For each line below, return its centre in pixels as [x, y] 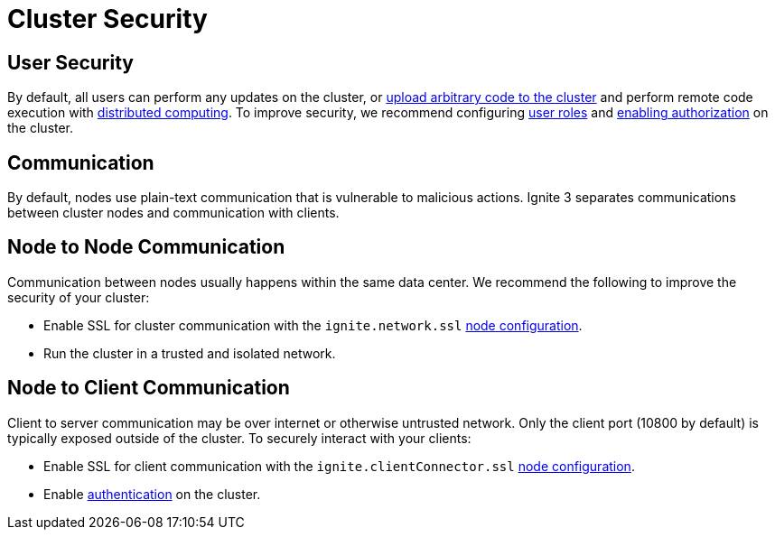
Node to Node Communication [146, 247]
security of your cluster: [79, 297]
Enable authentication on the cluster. [152, 494]
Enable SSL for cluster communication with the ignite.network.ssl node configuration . [313, 325]
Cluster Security [107, 19]
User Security [70, 62]
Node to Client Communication [149, 388]
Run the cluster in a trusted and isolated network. [190, 353]
